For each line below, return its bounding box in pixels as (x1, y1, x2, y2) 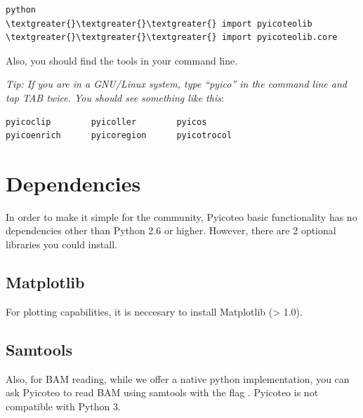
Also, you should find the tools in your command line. (6, 53, 238, 67)
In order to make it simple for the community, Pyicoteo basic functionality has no (6, 209, 357, 224)
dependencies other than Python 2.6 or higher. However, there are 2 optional (6, 223, 336, 238)
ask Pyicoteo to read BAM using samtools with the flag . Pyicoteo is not (6, 385, 319, 400)
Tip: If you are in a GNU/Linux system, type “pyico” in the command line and (6, 76, 347, 91)
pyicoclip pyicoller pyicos (6, 116, 207, 127)
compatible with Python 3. (6, 398, 121, 413)
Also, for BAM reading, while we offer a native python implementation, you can (6, 371, 350, 386)
